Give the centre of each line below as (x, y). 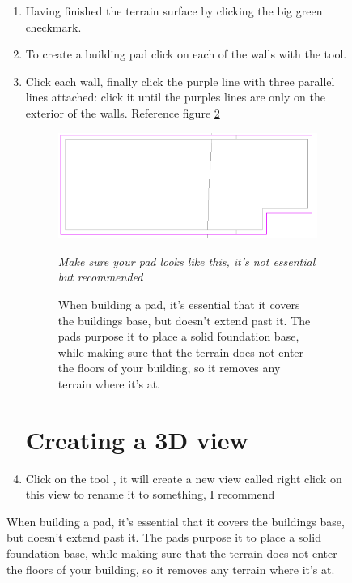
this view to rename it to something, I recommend (150, 494)
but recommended (100, 277)
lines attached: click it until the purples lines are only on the (175, 97)
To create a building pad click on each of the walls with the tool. (186, 54)
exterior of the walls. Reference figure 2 (123, 112)
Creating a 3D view (137, 439)
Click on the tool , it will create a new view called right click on (184, 478)
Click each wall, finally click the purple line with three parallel (180, 81)
